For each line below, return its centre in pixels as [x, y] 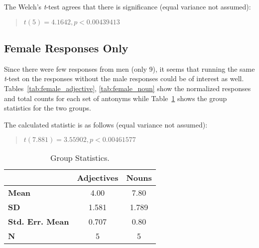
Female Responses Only [66, 48]
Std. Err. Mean [39, 222]
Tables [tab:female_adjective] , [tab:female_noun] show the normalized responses [128, 88]
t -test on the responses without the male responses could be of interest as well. [124, 78]
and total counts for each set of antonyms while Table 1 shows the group [116, 98]
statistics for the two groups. [48, 108]
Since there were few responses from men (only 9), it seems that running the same [129, 68]
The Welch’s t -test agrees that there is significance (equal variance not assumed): [128, 6]
